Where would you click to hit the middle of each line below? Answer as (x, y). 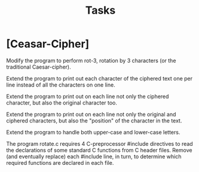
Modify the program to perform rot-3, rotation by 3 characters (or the (91, 60)
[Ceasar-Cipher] (48, 44)
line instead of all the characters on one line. (61, 85)
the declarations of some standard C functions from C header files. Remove (99, 150)
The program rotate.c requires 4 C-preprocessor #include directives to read (99, 143)
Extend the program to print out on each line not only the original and (91, 114)
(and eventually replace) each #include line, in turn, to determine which (94, 156)
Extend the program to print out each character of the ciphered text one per (99, 78)
